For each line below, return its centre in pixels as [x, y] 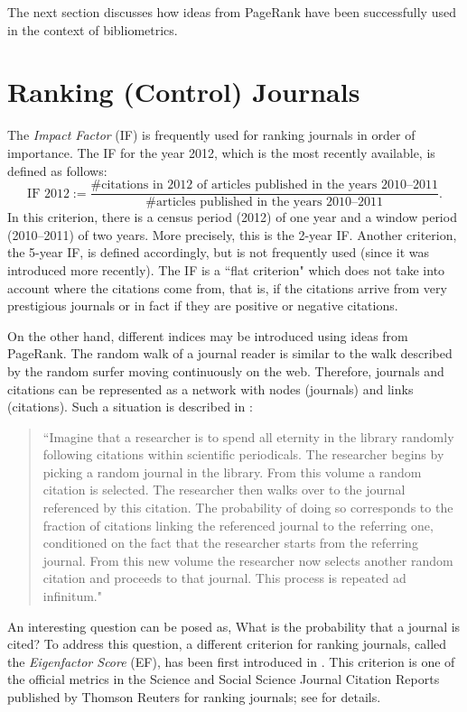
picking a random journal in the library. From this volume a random [232, 472]
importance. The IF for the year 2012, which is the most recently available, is [221, 152]
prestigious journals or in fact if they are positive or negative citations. [203, 305]
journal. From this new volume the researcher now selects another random [248, 560]
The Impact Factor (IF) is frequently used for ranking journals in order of [211, 135]
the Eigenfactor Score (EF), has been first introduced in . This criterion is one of [231, 661]
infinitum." [72, 596]
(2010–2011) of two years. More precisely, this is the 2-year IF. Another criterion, [232, 234]
